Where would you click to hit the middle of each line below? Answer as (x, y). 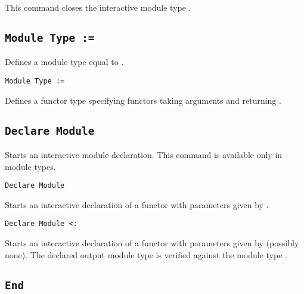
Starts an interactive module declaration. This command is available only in (144, 154)
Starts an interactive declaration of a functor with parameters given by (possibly (152, 243)
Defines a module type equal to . (64, 62)
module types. (30, 166)
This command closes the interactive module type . (98, 7)
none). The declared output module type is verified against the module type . (146, 254)
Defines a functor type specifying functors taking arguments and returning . (143, 100)
